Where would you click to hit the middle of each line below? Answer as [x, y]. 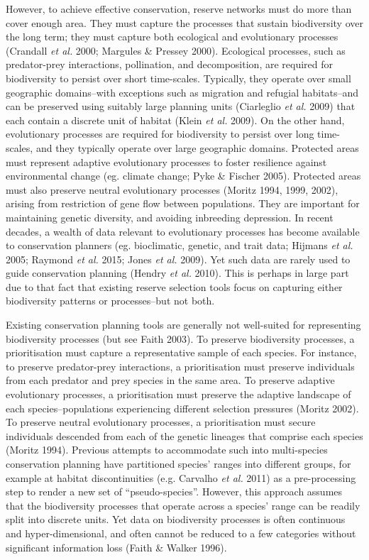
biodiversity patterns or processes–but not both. [110, 301]
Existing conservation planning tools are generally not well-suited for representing [183, 325]
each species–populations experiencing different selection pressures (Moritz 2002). [182, 408]
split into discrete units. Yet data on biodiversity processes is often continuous [176, 519]
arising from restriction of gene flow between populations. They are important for [183, 203]
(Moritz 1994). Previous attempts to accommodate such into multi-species [167, 450]
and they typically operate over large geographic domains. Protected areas [197, 147]
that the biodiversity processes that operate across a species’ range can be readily [183, 505]
